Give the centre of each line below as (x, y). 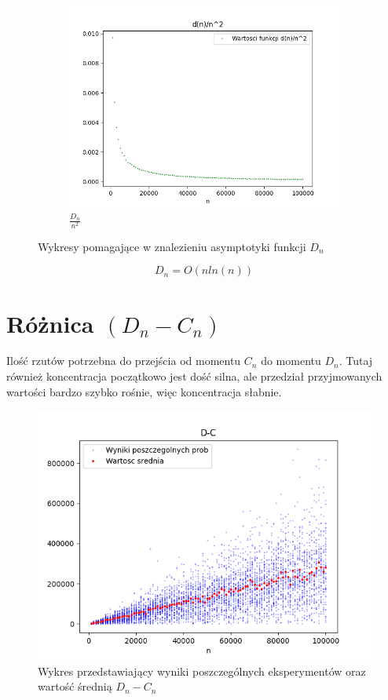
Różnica (50, 323)
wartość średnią (75, 686)
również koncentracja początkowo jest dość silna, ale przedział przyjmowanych (194, 376)
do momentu (291, 361)
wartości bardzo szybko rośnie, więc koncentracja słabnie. (144, 391)
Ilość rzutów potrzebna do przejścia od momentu (124, 361)
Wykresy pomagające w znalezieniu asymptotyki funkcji (172, 246)
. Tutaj (356, 361)
